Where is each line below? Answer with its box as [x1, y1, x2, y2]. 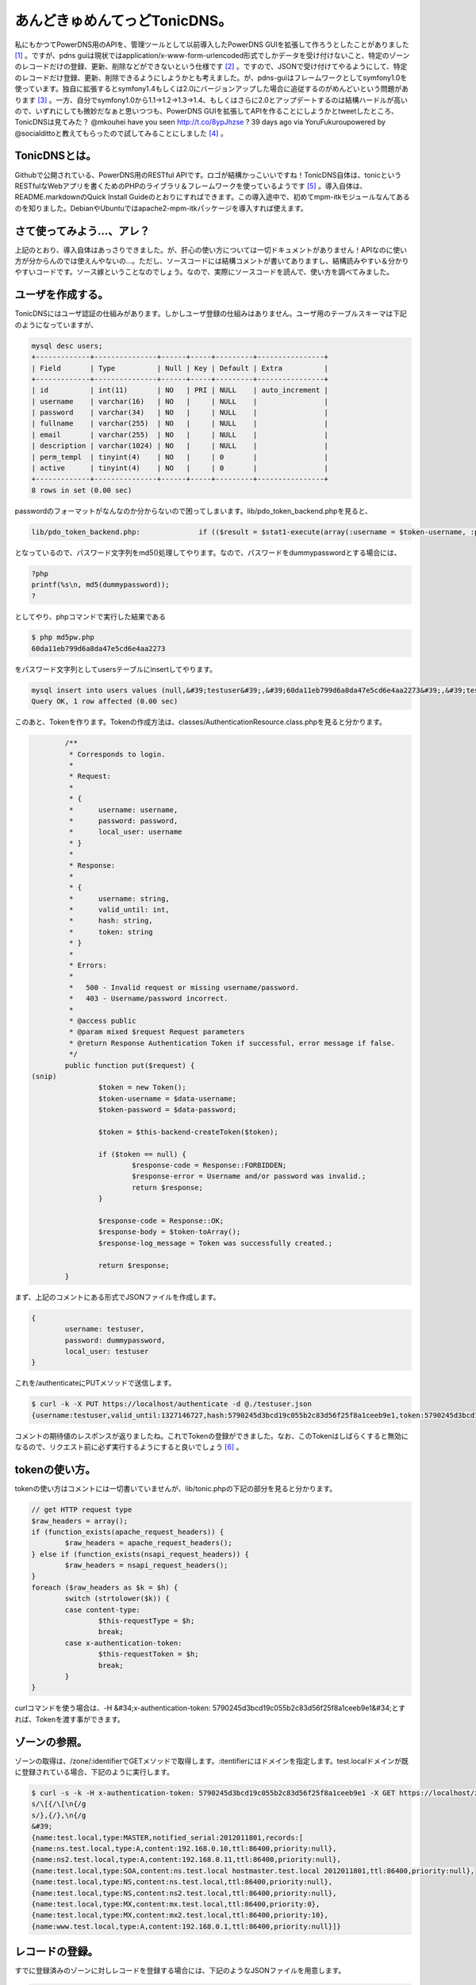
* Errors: [68, 961, 107, 970]
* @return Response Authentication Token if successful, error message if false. [68, 1039, 396, 1047]
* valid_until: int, [68, 905, 170, 915]
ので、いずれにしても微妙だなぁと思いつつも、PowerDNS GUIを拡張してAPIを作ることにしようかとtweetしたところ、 [14, 106, 398, 115]
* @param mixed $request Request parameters [68, 1027, 245, 1036]
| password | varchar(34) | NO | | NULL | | [31, 408, 329, 417]
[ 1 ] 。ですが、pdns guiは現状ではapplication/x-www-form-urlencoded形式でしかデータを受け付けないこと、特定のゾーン [14, 50, 410, 60]
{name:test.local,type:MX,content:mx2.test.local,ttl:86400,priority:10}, [31, 1910, 329, 1920]
